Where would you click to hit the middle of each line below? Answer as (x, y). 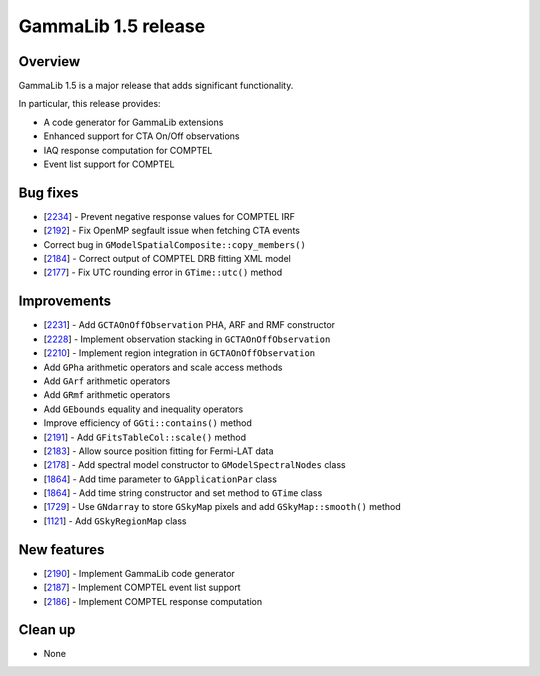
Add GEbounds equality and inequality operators (143, 409)
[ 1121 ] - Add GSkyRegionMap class (115, 521)
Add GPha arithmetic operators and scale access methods (163, 367)
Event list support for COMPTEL (109, 164)
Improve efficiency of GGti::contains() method (147, 423)
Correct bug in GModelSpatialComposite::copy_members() (175, 244)
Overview (49, 61)
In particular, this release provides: (89, 104)
